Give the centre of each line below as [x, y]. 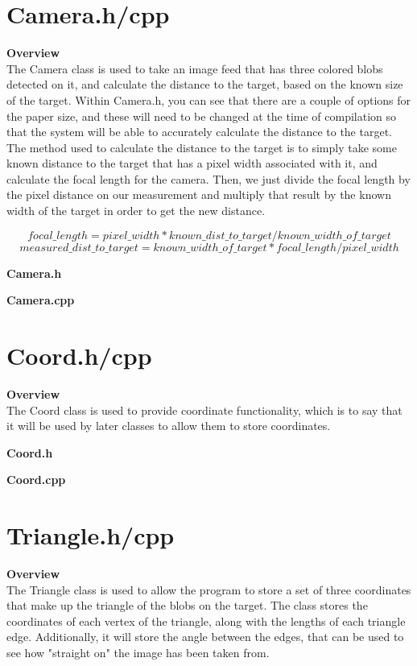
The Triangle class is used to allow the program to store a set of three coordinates [209, 589]
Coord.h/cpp [79, 356]
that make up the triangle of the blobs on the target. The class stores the [187, 605]
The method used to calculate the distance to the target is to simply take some [202, 147]
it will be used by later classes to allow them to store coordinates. [169, 426]
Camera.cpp [41, 300]
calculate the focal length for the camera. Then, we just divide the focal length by [208, 178]
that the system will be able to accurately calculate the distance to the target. [199, 132]
